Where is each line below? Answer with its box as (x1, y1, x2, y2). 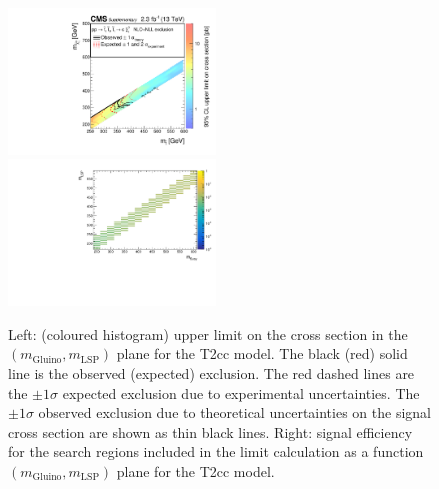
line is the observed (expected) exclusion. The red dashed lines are (8, 363, 415, 383)
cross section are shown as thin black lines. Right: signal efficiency (8, 421, 413, 442)
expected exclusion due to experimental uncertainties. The (62, 382, 420, 403)
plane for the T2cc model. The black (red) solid (116, 343, 408, 364)
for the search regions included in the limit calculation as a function (8, 441, 424, 462)
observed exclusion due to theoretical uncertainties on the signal (38, 402, 431, 423)
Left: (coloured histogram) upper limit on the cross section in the (8, 323, 408, 344)
